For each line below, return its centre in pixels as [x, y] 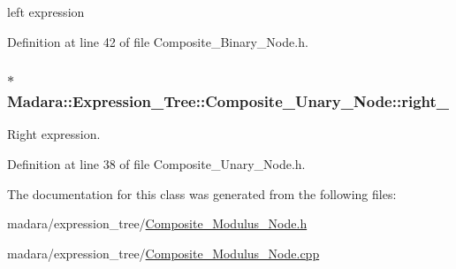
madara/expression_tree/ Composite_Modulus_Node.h [157, 223]
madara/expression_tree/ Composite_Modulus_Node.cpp [163, 253]
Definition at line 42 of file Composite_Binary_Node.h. [158, 41]
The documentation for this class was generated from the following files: [202, 193]
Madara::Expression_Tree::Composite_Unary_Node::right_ [228, 101]
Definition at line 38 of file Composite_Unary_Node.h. [156, 163]
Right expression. [54, 134]
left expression [46, 12]
